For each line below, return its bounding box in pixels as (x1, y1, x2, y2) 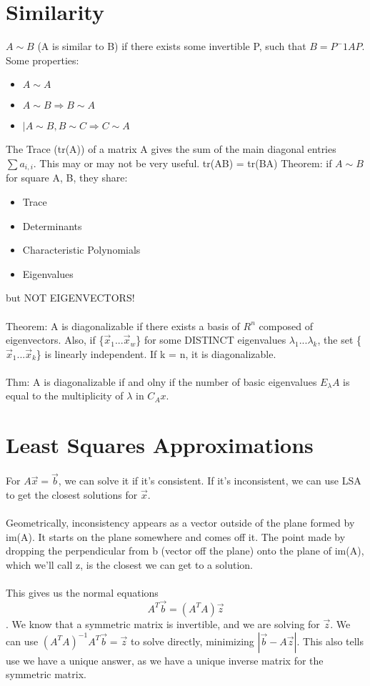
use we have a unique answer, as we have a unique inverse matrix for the (6, 652, 324, 667)
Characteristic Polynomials (22, 242, 141, 257)
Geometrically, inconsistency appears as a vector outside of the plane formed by (6, 515, 355, 530)
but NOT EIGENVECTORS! (6, 290, 135, 305)
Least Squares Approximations (6, 430, 314, 459)
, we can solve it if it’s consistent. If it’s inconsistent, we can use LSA (58, 473, 361, 488)
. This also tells (296, 633, 364, 648)
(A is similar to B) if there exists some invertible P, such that (37, 39, 306, 54)
